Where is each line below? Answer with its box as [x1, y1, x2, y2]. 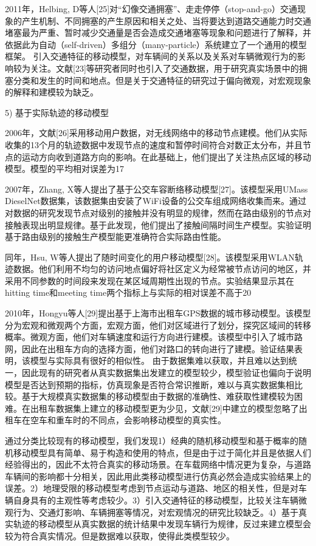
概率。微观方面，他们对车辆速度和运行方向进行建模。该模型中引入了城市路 [5, 330, 303, 343]
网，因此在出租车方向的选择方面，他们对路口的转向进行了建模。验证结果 [5, 342, 294, 355]
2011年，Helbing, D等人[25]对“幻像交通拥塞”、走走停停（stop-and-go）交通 [5, 2, 297, 15]
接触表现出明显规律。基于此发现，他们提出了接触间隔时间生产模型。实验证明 [5, 218, 311, 231]
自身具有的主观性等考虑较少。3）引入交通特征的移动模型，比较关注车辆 [13, 493, 298, 506]
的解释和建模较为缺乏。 [5, 86, 98, 98]
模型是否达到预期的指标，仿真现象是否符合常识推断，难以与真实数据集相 [5, 378, 294, 391]
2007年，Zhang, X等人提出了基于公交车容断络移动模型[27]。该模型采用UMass [5, 182, 308, 195]
